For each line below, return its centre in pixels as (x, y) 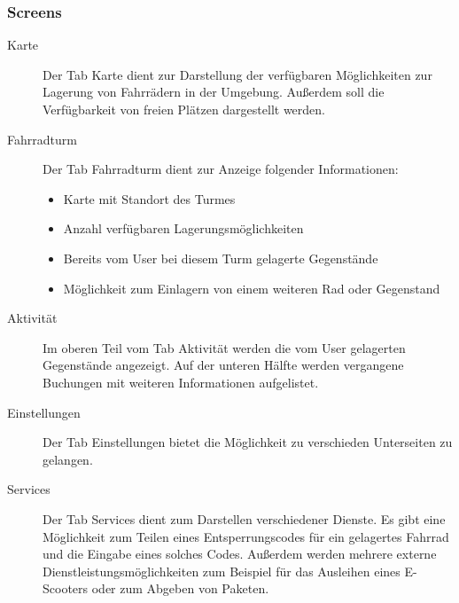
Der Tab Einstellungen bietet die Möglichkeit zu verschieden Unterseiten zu (248, 442)
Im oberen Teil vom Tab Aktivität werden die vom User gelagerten (224, 347)
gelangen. (68, 459)
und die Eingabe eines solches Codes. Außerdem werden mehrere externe (240, 554)
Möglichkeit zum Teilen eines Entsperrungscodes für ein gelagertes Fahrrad (246, 536)
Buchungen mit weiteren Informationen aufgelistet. (181, 382)
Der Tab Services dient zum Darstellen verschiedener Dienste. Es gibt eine (244, 518)
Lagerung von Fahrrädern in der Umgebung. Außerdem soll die (214, 92)
